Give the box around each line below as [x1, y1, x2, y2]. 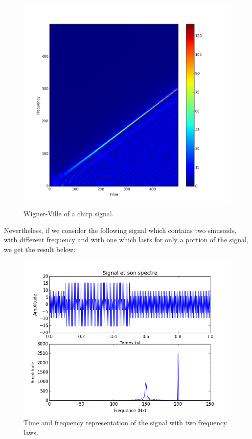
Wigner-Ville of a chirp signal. [23, 208, 114, 219]
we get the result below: [4, 244, 75, 254]
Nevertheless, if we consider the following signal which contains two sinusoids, [4, 225, 237, 235]
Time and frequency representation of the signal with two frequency [23, 417, 227, 428]
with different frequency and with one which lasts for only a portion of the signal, [4, 234, 249, 245]
